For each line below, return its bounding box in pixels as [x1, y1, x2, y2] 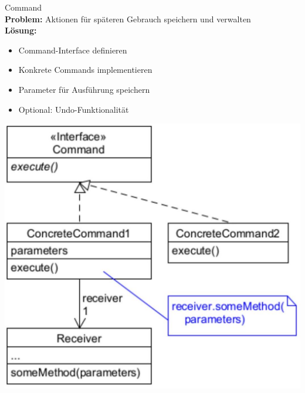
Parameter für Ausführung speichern [18, 83, 150, 95]
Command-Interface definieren [18, 43, 127, 56]
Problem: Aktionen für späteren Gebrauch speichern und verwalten [5, 12, 251, 25]
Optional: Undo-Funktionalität [18, 103, 129, 115]
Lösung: [5, 24, 37, 36]
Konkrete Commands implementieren [18, 63, 152, 76]
